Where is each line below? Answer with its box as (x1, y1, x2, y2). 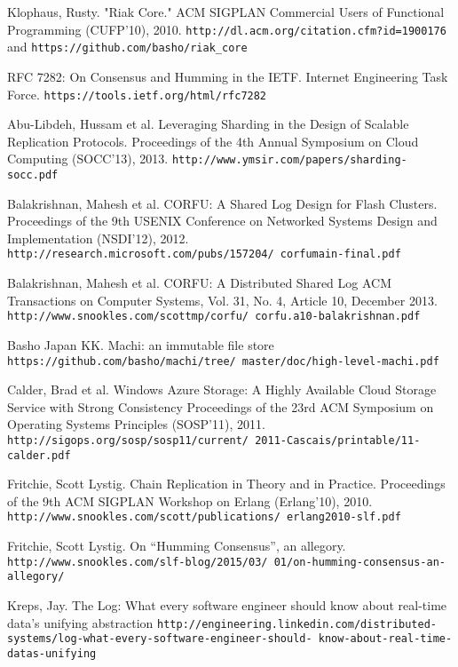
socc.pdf (7, 169, 59, 181)
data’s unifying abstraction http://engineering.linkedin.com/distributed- (7, 613, 438, 631)
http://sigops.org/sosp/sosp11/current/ (7, 433, 249, 447)
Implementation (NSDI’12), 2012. (7, 228, 189, 247)
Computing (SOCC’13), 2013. (7, 149, 169, 168)
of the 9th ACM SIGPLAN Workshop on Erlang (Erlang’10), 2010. (7, 491, 373, 510)
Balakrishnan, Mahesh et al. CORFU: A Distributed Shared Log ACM (7, 274, 392, 292)
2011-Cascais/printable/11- (255, 433, 421, 447)
